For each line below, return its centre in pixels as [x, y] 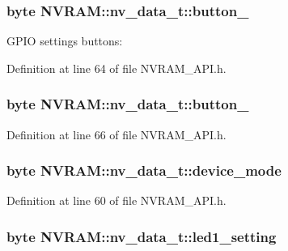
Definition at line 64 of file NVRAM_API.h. [116, 68]
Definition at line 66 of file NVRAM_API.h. [116, 134]
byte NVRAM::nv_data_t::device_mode [144, 170]
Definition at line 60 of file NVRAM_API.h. [116, 200]
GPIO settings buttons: [65, 41]
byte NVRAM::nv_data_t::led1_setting [142, 236]
